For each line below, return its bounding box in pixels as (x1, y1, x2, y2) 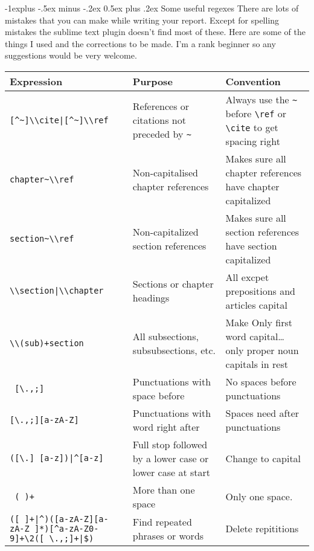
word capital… (225, 329, 285, 343)
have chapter (225, 179, 280, 193)
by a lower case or (132, 451, 209, 465)
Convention (225, 74, 281, 88)
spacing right (225, 134, 280, 148)
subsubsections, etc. (132, 343, 216, 357)
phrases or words (132, 528, 204, 543)
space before (132, 388, 185, 402)
